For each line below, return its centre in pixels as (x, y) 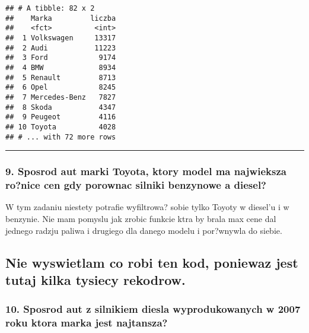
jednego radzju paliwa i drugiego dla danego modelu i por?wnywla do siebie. (144, 230)
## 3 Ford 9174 (61, 58)
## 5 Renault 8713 (61, 77)
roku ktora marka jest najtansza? (87, 323)
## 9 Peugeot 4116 (61, 117)
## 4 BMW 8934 (61, 67)
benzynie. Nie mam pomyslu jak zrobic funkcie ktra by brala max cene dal (141, 218)
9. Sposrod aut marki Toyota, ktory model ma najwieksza (146, 171)
